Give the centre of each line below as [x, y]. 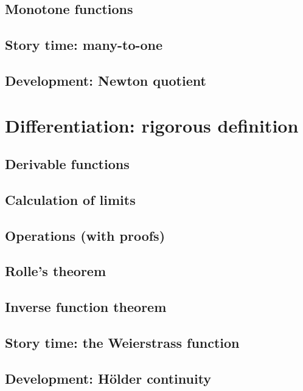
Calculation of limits [70, 199]
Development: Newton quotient [106, 80]
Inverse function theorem [86, 307]
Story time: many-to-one [84, 45]
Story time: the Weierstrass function [122, 343]
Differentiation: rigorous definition [152, 125]
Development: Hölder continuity [108, 378]
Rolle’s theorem [56, 271]
